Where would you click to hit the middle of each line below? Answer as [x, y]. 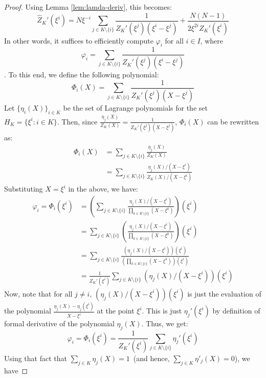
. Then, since [77, 121]
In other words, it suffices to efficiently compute [79, 40]
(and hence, [151, 358]
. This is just [162, 311]
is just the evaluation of [224, 293]
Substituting [24, 189]
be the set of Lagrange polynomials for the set [135, 107]
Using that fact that [36, 358]
